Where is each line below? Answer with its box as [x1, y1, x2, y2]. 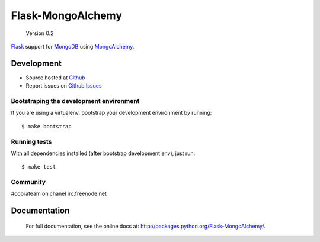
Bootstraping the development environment [11, 97, 140, 105]
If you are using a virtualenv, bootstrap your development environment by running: [11, 109, 212, 117]
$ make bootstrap [21, 123, 72, 130]
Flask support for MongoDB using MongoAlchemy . [11, 43, 135, 50]
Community [11, 178, 46, 186]
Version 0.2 [25, 30, 54, 37]
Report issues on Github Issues [25, 82, 102, 89]
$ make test [21, 163, 56, 170]
